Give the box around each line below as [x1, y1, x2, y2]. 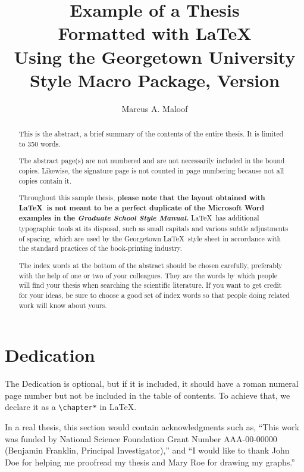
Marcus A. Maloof [121, 102, 188, 114]
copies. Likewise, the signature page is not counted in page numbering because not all [18, 165, 284, 175]
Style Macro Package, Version [29, 67, 280, 92]
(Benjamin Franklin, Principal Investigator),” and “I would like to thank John [5, 444, 290, 457]
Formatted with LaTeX [58, 21, 252, 45]
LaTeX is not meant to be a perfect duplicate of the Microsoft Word [18, 202, 265, 213]
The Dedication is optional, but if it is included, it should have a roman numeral [5, 377, 299, 390]
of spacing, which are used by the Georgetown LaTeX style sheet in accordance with [18, 233, 281, 243]
